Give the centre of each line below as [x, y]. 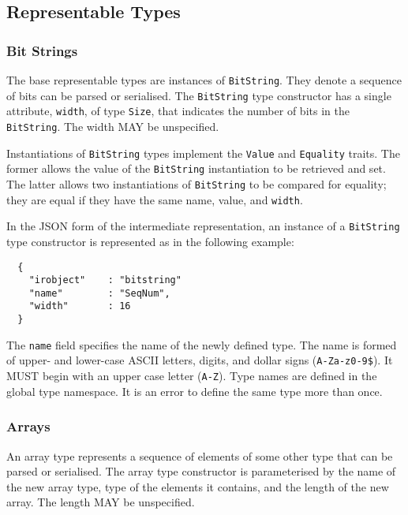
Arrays [28, 426]
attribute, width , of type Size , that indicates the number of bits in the [178, 111]
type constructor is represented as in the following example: [150, 241]
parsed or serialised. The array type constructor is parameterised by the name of [201, 471]
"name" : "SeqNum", [99, 293]
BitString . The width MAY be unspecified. [113, 126]
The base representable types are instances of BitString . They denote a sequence [204, 80]
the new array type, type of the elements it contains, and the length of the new [198, 486]
